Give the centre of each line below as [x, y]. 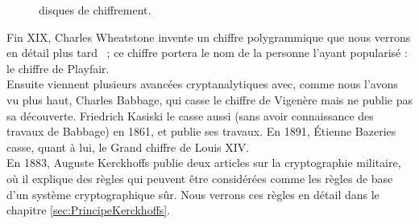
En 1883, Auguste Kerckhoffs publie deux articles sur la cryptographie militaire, [204, 163]
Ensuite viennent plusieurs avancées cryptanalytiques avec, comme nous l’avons [202, 84]
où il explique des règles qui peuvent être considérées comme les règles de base [200, 178]
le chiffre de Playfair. [58, 68]
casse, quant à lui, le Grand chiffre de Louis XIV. [128, 147]
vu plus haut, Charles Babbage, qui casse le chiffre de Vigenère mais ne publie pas [209, 99]
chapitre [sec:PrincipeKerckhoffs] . [89, 210]
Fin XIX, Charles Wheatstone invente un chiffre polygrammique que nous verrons [209, 37]
